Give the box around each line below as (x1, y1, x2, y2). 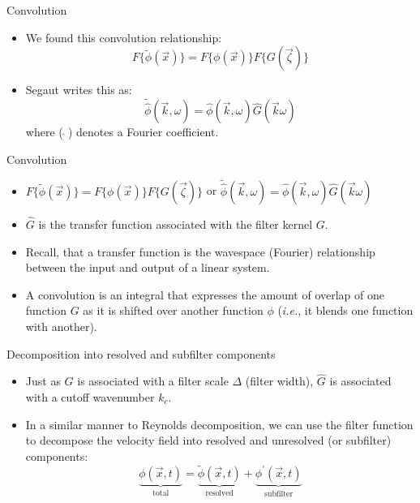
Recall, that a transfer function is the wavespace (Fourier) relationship (25, 243, 375, 260)
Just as (25, 372, 61, 389)
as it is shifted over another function (83, 302, 264, 319)
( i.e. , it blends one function (277, 302, 414, 319)
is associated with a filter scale (77, 372, 229, 389)
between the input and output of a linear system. (25, 259, 270, 276)
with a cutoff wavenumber (25, 389, 155, 406)
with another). (25, 318, 97, 335)
